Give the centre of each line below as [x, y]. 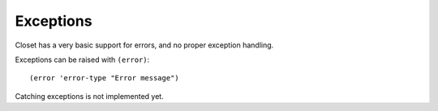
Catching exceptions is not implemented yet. [89, 96]
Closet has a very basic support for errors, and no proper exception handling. [144, 45]
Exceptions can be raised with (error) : [82, 60]
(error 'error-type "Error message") [105, 78]
